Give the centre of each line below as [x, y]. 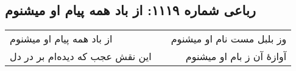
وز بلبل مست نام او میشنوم [229, 39]
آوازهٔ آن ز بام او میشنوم [236, 56]
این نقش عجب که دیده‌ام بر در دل [81, 56]
